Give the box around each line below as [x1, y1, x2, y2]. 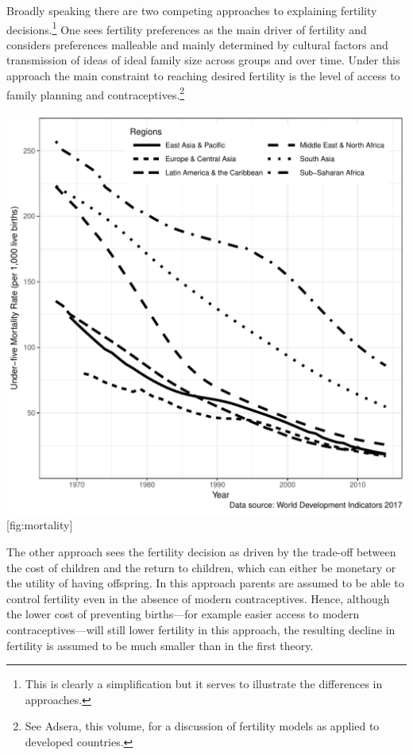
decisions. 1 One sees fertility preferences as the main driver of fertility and [6, 18, 367, 37]
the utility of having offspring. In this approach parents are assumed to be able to [6, 575, 404, 591]
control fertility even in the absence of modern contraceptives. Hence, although [6, 590, 390, 606]
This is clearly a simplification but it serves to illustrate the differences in [25, 676, 383, 692]
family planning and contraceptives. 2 [6, 83, 185, 103]
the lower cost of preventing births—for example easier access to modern [6, 606, 360, 622]
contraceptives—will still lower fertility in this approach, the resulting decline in [6, 621, 396, 638]
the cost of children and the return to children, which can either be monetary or [6, 559, 396, 575]
